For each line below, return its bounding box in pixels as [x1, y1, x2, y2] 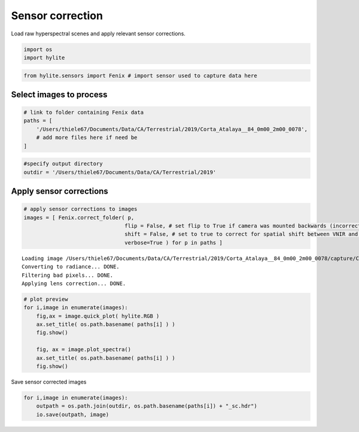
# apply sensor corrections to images [23, 206, 138, 213]
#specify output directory [23, 161, 103, 167]
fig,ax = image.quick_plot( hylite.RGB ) [36, 312, 160, 319]
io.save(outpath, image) [36, 411, 109, 418]
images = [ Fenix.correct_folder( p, [23, 214, 135, 221]
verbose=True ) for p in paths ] [124, 239, 223, 246]
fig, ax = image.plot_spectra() [36, 346, 132, 353]
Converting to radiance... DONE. [22, 264, 120, 270]
